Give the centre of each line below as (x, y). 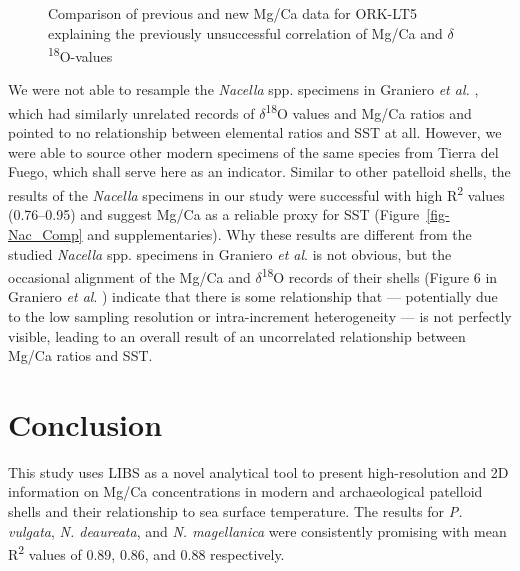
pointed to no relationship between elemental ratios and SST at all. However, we (255, 132)
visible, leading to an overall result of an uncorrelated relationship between (237, 335)
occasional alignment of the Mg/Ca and (129, 276)
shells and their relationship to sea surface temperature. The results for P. (235, 511)
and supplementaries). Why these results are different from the (279, 233)
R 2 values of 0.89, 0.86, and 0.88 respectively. (146, 552)
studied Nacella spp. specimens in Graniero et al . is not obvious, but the (230, 253)
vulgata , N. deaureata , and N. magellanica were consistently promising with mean (257, 530)
